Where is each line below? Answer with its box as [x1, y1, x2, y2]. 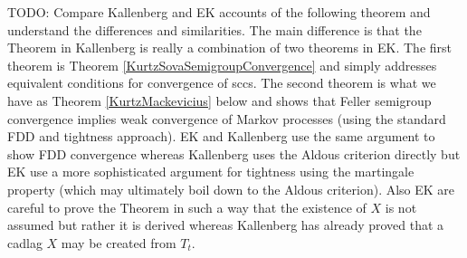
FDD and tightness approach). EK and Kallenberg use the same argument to [7, 127, 435, 146]
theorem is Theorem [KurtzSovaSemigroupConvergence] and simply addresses [7, 55, 437, 74]
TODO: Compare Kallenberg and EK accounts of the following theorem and [7, 3, 431, 21]
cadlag [7, 233, 43, 252]
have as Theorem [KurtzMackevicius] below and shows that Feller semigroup [7, 91, 432, 110]
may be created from [61, 233, 176, 252]
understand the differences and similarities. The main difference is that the [7, 20, 422, 39]
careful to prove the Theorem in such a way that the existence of [7, 197, 367, 216]
